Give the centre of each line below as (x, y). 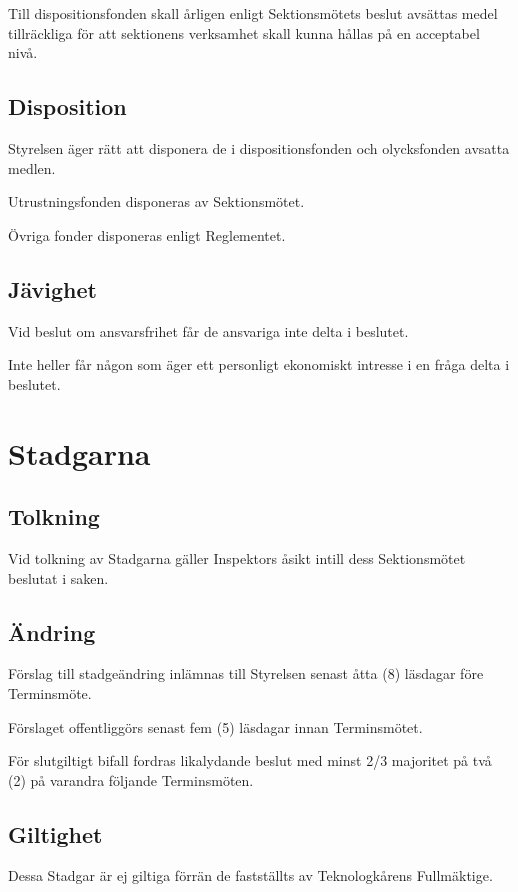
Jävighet (52, 288)
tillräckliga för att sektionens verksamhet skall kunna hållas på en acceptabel (244, 32)
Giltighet (55, 833)
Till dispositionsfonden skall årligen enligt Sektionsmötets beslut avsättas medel (253, 13)
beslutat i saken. (58, 577)
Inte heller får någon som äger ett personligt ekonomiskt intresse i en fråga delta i (259, 364)
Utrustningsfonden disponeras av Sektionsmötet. (156, 201)
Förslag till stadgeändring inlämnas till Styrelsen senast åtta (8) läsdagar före (246, 673)
